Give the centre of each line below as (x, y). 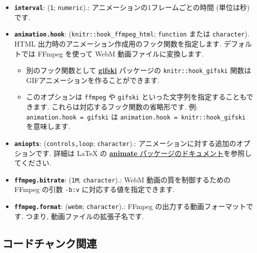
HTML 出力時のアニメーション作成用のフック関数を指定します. (118, 43)
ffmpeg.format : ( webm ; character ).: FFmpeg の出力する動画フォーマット (130, 206)
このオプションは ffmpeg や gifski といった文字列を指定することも (136, 97)
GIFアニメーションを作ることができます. (93, 80)
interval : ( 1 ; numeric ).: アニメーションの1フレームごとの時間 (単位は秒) (132, 7)
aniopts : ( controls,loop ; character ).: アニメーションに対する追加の (125, 143)
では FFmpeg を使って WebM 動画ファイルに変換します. (112, 53)
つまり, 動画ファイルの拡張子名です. (85, 216)
